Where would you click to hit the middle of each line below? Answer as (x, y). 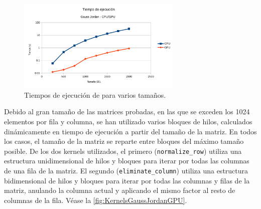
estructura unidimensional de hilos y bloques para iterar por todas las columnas (127, 161)
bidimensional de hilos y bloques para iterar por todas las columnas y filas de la (127, 180)
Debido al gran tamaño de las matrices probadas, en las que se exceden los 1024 (127, 112)
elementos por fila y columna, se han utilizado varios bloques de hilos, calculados (128, 122)
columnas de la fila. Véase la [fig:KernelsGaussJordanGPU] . (96, 200)
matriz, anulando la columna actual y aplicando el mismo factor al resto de (120, 190)
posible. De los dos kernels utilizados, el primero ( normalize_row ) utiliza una (123, 151)
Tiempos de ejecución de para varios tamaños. (95, 94)
